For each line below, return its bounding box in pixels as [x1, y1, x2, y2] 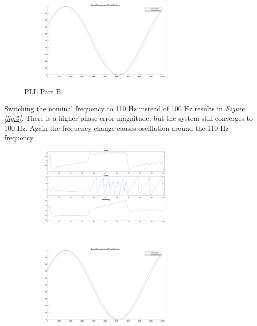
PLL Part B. [24, 86, 63, 96]
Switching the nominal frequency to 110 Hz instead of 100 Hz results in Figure [4, 103, 245, 113]
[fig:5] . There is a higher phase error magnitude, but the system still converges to [4, 113, 253, 123]
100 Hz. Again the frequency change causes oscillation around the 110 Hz [4, 122, 229, 133]
